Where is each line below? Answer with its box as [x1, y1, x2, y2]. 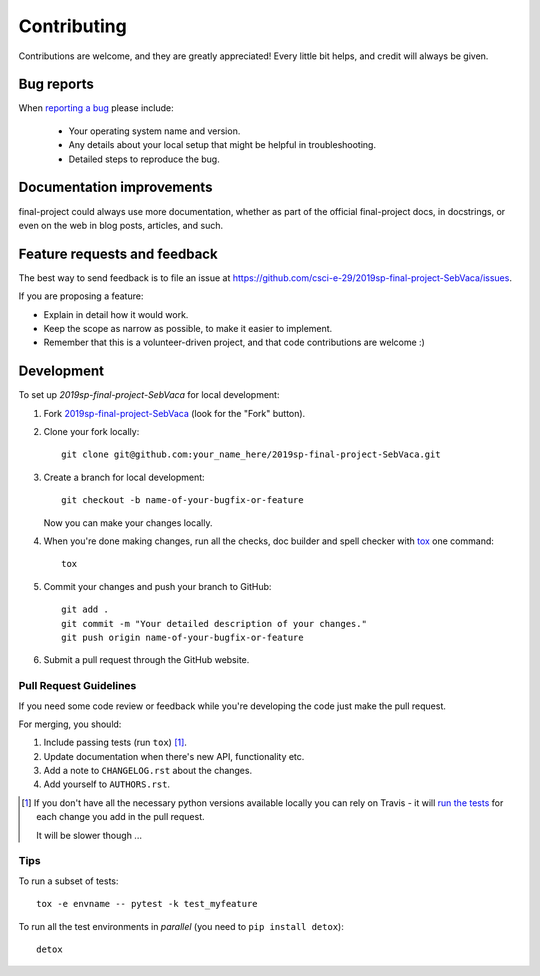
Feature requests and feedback [18, 245, 219, 262]
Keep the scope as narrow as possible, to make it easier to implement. [43, 323, 333, 334]
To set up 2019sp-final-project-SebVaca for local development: [18, 389, 280, 401]
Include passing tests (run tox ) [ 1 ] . [43, 736, 187, 749]
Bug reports [18, 76, 95, 93]
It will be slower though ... [36, 829, 142, 841]
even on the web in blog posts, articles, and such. [18, 219, 224, 231]
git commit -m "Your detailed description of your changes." [61, 618, 367, 629]
